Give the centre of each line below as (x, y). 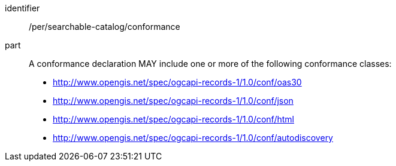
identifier (22, 8)
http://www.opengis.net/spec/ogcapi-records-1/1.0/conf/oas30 (177, 82)
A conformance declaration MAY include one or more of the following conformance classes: (210, 64)
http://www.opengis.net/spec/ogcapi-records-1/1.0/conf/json (173, 101)
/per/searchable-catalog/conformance (105, 27)
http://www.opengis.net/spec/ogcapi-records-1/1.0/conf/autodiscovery (193, 138)
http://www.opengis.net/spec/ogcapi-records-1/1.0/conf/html (173, 119)
